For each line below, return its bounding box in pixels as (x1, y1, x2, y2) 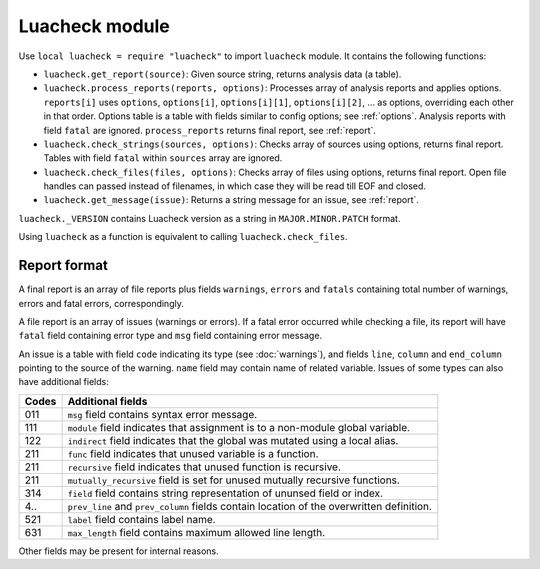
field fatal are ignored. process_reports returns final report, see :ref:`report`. (43, 124, 377, 136)
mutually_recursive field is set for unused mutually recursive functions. (67, 473, 400, 487)
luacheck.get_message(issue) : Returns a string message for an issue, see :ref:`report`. (43, 194, 420, 206)
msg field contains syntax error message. (67, 407, 258, 421)
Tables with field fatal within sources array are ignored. (43, 152, 283, 164)
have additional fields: (18, 376, 109, 388)
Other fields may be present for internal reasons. (18, 545, 219, 557)
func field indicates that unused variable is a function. (67, 446, 319, 460)
